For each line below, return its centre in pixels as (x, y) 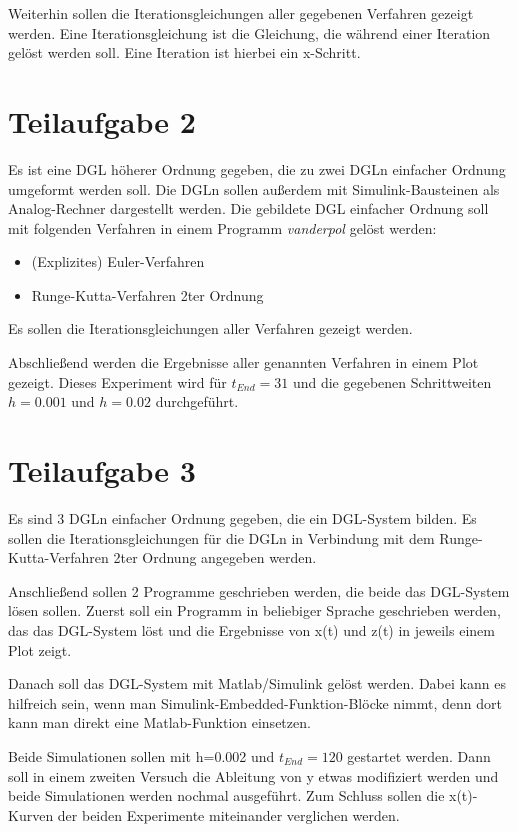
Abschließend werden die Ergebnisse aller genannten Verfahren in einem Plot (243, 362)
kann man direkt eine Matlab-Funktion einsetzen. (159, 722)
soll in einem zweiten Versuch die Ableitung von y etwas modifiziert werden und (253, 775)
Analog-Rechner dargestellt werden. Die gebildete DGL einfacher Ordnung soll (248, 208)
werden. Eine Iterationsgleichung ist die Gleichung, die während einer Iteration (249, 32)
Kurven (31, 814)
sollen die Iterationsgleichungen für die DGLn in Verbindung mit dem (221, 537)
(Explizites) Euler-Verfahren (118, 261)
